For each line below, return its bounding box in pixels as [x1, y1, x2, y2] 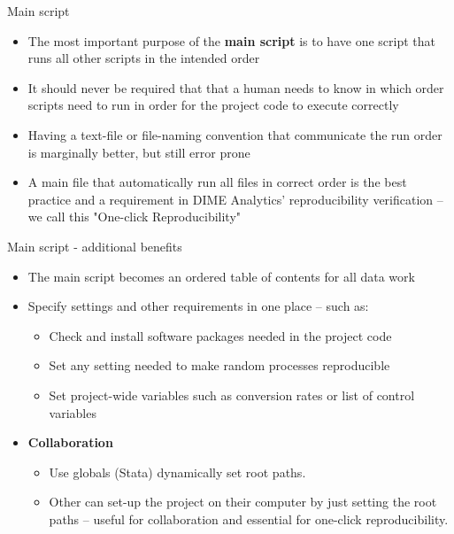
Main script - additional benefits [7, 236, 182, 255]
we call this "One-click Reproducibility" [27, 207, 242, 226]
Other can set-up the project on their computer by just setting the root [49, 492, 437, 511]
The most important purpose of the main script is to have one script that [27, 31, 435, 50]
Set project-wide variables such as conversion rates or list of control [49, 385, 415, 404]
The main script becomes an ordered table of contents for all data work [27, 267, 415, 285]
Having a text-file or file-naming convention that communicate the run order [27, 125, 442, 143]
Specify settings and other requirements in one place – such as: [27, 297, 369, 315]
